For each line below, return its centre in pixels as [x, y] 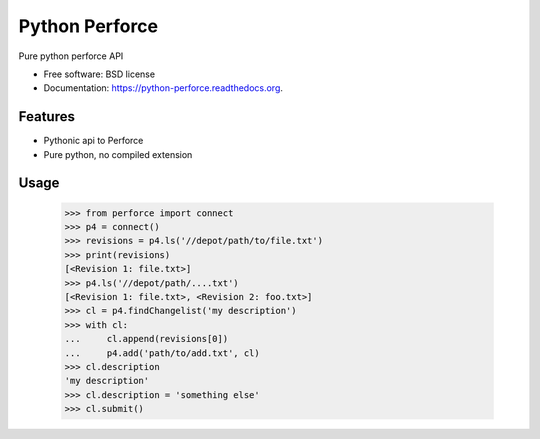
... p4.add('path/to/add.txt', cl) [162, 353]
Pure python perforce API [71, 56]
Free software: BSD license [99, 74]
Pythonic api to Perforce [93, 141]
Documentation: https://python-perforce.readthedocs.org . [163, 88]
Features [46, 116]
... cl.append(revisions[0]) [146, 339]
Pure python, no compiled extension [118, 154]
